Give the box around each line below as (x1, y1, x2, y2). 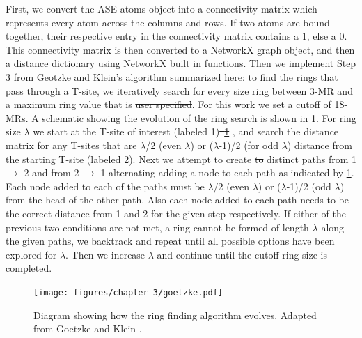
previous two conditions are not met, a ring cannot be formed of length (6, 220, 309, 234)
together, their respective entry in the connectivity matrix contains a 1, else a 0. (6, 29, 347, 43)
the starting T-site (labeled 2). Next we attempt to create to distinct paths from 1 (6, 151, 357, 166)
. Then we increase (65, 247, 145, 261)
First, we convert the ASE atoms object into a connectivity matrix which (6, 1, 317, 15)
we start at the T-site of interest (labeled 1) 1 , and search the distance (33, 124, 339, 139)
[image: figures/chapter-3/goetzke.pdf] (33, 287, 223, 298)
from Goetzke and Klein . (33, 321, 142, 336)
